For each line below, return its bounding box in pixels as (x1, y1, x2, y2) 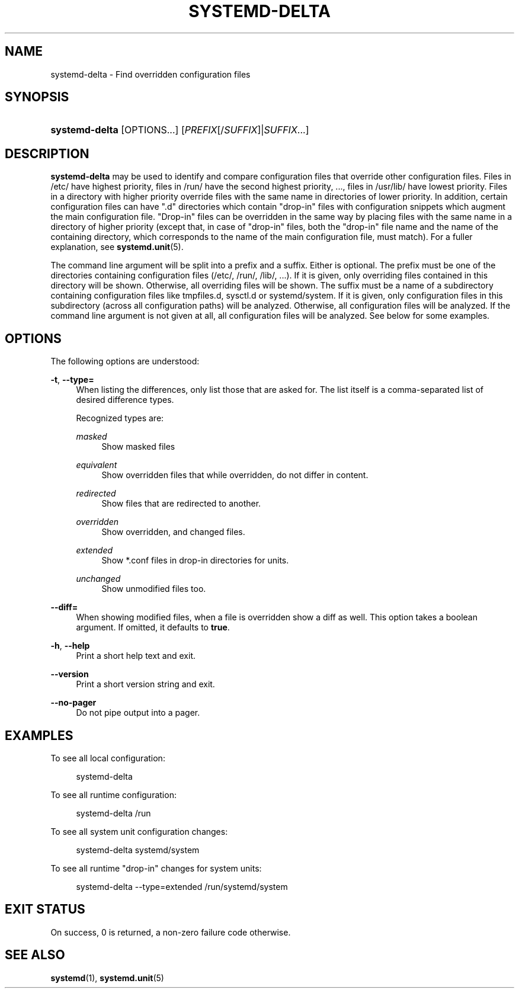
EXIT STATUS (5, 902, 85, 917)
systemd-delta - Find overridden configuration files (50, 69, 251, 79)
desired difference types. (76, 395, 174, 405)
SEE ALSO (5, 947, 65, 963)
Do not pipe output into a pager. (76, 707, 200, 718)
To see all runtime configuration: (50, 789, 177, 800)
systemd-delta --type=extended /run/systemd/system (76, 881, 288, 892)
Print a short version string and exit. (76, 679, 215, 690)
